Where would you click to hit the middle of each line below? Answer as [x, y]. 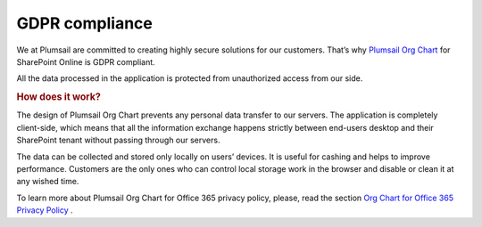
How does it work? [59, 97]
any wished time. [48, 182]
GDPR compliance [85, 23]
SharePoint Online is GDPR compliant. [86, 61]
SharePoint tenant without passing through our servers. [118, 140]
